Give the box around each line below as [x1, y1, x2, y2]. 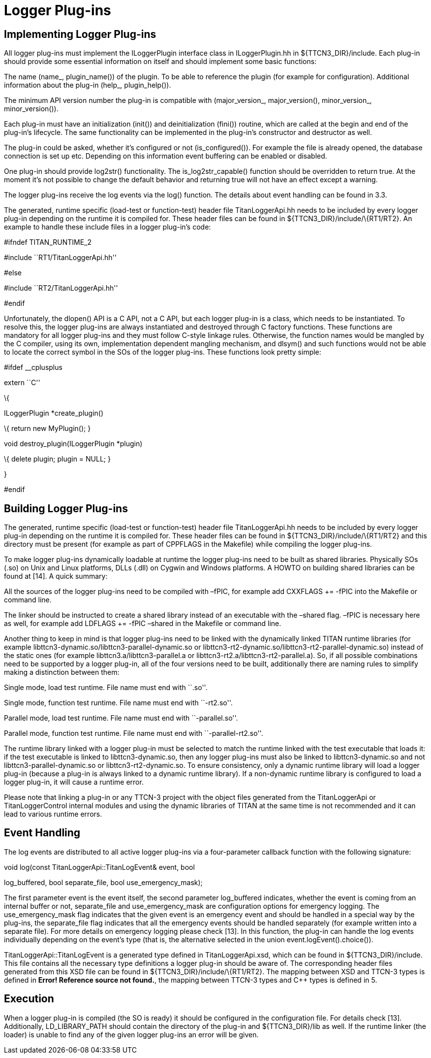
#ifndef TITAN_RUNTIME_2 [4, 238, 92, 247]
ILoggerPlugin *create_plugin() [4, 409, 104, 418]
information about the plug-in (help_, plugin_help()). [4, 81, 171, 90]
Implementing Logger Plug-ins [4, 28, 156, 40]
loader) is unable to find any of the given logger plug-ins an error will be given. [4, 1030, 259, 1039]
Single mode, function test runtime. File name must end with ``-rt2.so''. [4, 698, 233, 707]
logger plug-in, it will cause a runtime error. [4, 778, 144, 787]
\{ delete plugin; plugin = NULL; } [4, 455, 111, 463]
